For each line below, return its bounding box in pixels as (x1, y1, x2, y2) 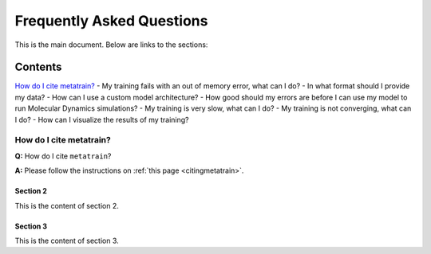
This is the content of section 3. (14, 236, 119, 245)
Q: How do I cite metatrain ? (14, 151, 112, 161)
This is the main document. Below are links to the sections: (14, 40, 208, 49)
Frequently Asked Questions (14, 12, 208, 29)
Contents (14, 61, 62, 74)
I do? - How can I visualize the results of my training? (14, 115, 189, 124)
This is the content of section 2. (14, 201, 119, 210)
